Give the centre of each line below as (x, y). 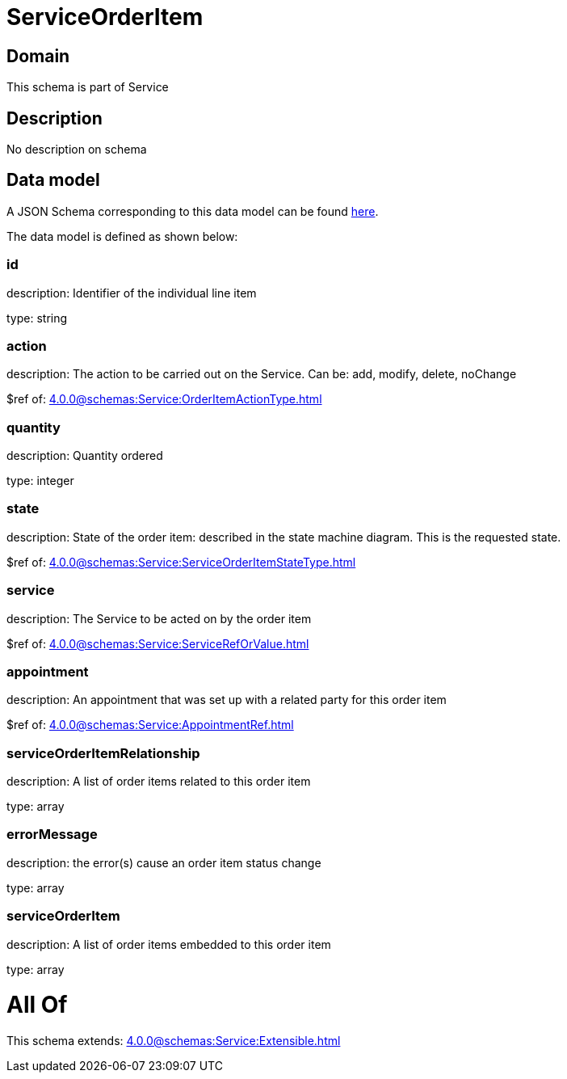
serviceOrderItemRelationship (103, 753)
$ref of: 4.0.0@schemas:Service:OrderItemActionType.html (164, 399)
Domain (38, 56)
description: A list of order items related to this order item (159, 782)
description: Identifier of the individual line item (132, 293)
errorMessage (52, 835)
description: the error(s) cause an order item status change (164, 862)
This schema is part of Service (88, 87)
